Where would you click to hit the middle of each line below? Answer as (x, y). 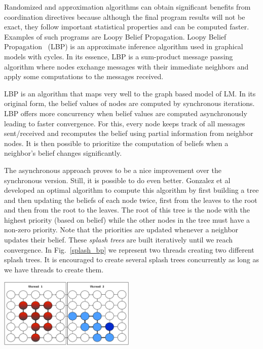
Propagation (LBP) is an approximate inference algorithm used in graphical (124, 46)
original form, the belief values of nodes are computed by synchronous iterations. (129, 103)
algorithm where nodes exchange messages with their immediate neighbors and (126, 66)
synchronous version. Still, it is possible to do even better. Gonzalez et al (117, 180)
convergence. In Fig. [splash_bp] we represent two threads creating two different (129, 249)
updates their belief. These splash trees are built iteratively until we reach (119, 240)
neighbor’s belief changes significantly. (63, 153)
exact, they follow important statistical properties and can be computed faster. (127, 27)
